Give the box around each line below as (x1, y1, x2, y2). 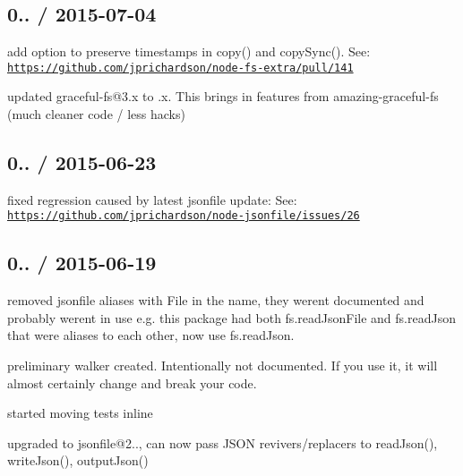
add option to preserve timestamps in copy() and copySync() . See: (7, 42, 371, 61)
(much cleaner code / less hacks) (7, 105, 185, 123)
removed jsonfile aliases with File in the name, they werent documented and (7, 291, 424, 310)
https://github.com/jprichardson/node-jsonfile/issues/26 (7, 209, 360, 223)
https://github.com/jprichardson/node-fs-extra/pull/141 (7, 61, 354, 74)
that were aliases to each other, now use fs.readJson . (7, 326, 295, 344)
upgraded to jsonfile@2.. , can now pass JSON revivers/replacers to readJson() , (7, 433, 438, 452)
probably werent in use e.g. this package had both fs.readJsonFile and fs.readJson (7, 308, 456, 327)
